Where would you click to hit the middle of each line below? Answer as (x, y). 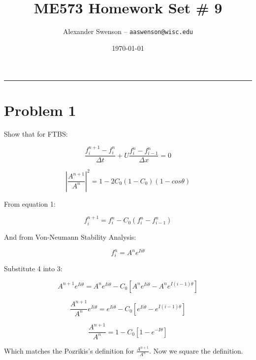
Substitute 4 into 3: (33, 269)
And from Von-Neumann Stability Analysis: (70, 236)
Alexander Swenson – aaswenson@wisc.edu (128, 31)
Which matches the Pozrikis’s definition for (69, 350)
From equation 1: (30, 203)
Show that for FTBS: (36, 133)
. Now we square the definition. (196, 350)
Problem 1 (40, 110)
